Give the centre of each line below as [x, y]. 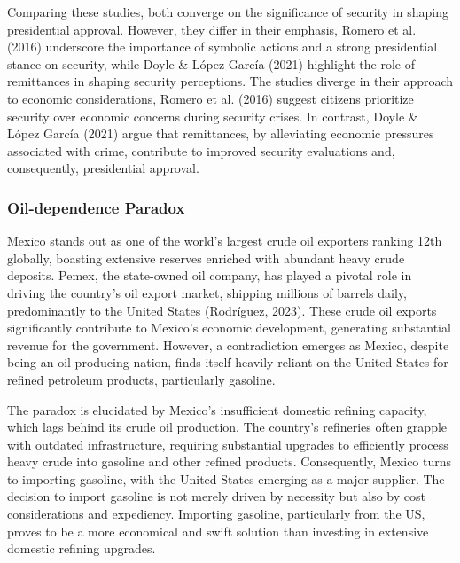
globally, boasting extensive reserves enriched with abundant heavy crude [206, 258]
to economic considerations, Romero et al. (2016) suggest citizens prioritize [211, 98]
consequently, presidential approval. [103, 168]
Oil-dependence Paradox [96, 207]
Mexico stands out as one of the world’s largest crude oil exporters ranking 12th [225, 241]
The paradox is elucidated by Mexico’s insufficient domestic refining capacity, [217, 409]
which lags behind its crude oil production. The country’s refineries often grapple [227, 427]
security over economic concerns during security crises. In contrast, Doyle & [213, 116]
